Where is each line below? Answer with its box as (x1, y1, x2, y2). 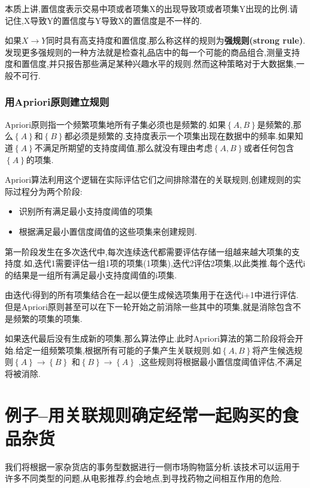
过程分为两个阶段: (13, 185, 82, 197)
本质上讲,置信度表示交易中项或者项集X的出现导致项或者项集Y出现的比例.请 (5, 2, 298, 14)
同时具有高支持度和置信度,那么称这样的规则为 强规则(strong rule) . (46, 34, 305, 47)
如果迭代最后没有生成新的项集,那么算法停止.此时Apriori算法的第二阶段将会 (5, 332, 295, 345)
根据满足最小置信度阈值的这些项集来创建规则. (19, 225, 197, 237)
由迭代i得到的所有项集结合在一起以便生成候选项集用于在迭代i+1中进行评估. (5, 288, 299, 301)
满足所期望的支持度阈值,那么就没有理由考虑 (42, 141, 213, 154)
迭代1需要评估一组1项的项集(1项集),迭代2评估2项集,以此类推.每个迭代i (34, 257, 306, 269)
